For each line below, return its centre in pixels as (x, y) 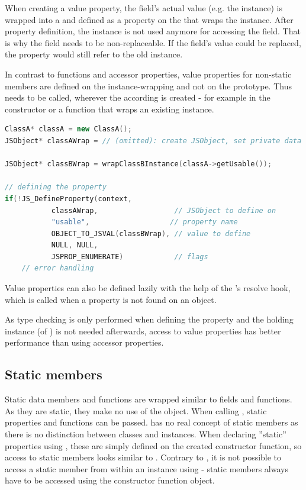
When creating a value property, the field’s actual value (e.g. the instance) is (144, 8)
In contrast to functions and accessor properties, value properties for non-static (148, 74)
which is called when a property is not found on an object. (111, 299)
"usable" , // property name (144, 222)
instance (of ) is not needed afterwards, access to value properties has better (143, 331)
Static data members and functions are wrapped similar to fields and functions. (149, 399)
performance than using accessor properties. (84, 342)
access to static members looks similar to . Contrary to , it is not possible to (143, 457)
